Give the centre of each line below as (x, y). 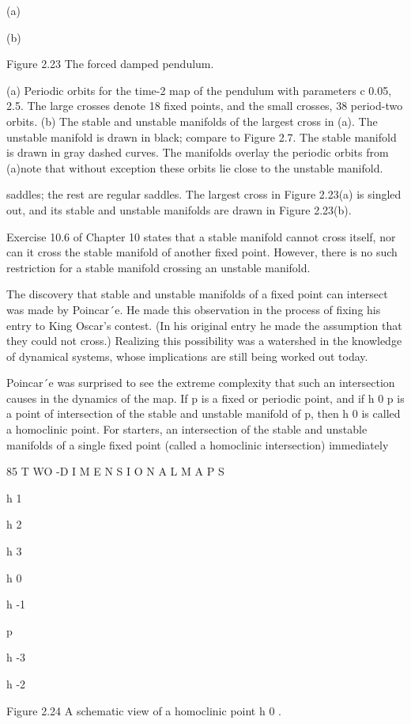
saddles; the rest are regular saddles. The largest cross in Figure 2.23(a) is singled (204, 194)
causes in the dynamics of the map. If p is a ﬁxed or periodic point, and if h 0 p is (205, 398)
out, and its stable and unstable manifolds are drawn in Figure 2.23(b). (179, 209)
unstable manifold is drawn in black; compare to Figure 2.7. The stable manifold (202, 136)
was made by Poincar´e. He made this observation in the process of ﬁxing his (194, 309)
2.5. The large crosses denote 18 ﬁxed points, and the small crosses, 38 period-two (205, 106)
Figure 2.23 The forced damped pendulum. (110, 64)
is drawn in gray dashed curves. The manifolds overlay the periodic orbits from (198, 152)
